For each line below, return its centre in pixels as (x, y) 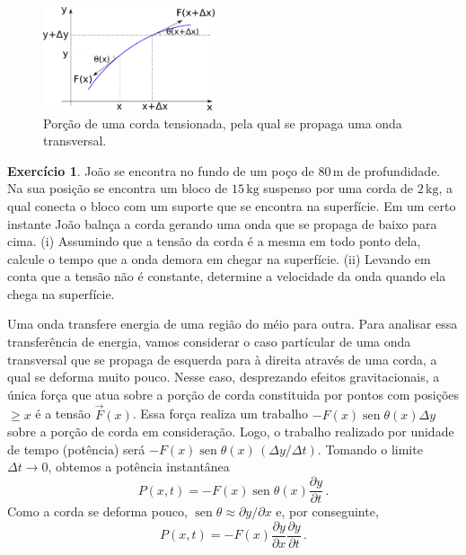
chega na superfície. (61, 293)
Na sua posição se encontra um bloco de (118, 188)
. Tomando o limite (370, 449)
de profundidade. (394, 170)
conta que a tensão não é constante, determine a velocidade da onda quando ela (227, 276)
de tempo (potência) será (76, 449)
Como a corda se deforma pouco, (97, 511)
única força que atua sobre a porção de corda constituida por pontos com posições (233, 394)
